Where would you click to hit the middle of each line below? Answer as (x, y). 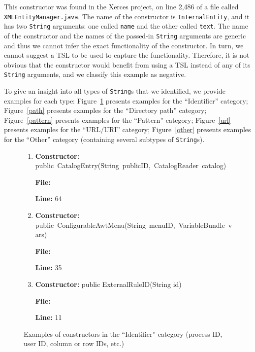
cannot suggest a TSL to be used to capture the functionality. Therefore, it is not (127, 55)
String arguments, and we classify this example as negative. (95, 74)
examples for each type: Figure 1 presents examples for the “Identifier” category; (126, 100)
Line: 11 (48, 317)
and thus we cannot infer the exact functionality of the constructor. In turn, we (124, 45)
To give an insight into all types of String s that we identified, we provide (115, 91)
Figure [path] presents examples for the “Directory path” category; (105, 110)
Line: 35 (48, 267)
